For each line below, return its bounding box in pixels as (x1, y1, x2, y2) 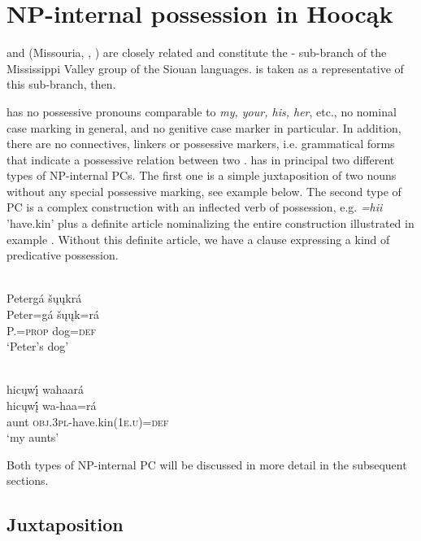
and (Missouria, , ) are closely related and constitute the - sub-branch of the (7, 44, 387, 61)
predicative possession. (7, 247, 119, 264)
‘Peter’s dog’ (7, 338, 69, 355)
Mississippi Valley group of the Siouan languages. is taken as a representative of (7, 59, 404, 76)
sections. (7, 472, 49, 489)
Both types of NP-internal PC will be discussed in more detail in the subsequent (7, 456, 407, 473)
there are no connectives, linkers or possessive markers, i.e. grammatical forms (7, 135, 395, 152)
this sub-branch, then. (7, 76, 116, 93)
